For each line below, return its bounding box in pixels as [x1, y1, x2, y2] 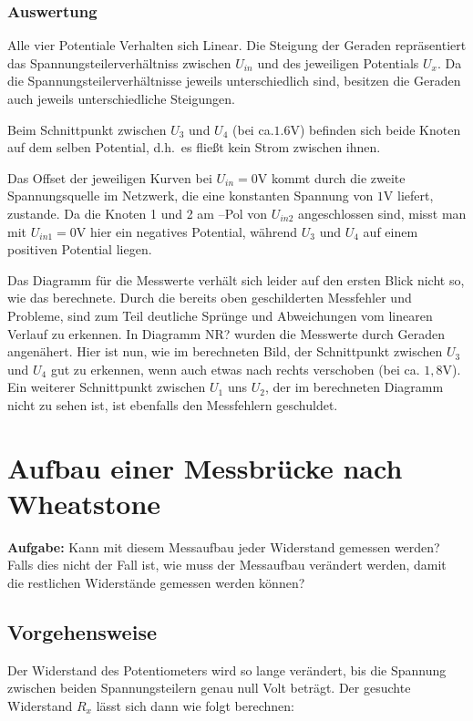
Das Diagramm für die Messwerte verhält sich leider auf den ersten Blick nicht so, [7, 270, 465, 289]
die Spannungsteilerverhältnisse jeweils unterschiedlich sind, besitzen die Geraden [7, 71, 461, 90]
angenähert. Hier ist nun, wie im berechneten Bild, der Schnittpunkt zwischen [7, 342, 443, 361]
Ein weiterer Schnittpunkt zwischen [7, 377, 206, 397]
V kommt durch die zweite [257, 168, 406, 187]
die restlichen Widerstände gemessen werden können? [7, 573, 305, 592]
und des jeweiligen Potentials [257, 53, 419, 72]
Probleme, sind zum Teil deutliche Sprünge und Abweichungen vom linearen [7, 305, 433, 324]
